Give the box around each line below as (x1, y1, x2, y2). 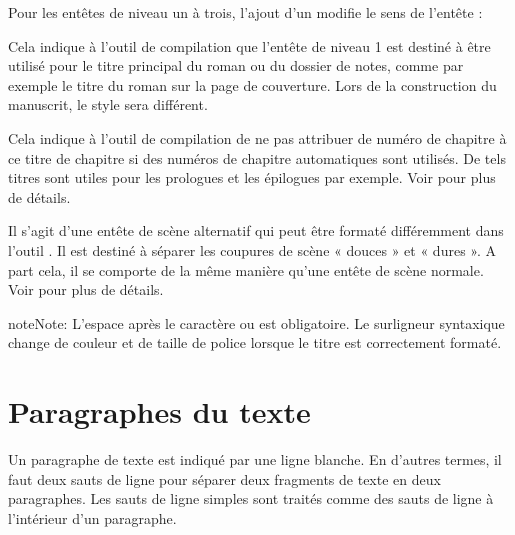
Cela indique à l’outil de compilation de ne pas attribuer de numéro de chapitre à (8, 127, 507, 148)
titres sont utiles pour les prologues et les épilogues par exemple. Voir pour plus (8, 167, 496, 188)
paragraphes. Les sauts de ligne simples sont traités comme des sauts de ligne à (8, 488, 494, 509)
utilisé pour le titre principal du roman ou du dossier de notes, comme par (8, 55, 464, 76)
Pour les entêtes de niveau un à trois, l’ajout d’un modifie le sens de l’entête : (8, 2, 483, 22)
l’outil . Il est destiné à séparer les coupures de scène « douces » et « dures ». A (8, 239, 496, 260)
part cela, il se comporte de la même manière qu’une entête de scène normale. (8, 259, 484, 280)
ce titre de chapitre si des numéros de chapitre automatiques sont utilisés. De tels (8, 147, 506, 168)
